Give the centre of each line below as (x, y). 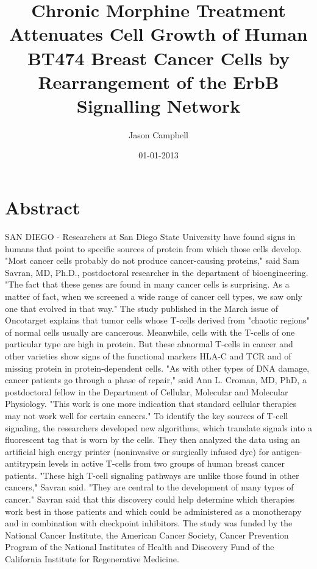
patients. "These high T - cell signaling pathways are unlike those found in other (152, 475)
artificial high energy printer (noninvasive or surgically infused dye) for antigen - (154, 451)
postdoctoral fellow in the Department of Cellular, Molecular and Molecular (147, 391)
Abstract (43, 207)
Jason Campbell (158, 134)
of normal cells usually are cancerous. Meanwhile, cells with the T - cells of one (150, 332)
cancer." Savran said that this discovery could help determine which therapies (150, 499)
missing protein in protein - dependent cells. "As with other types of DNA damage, (157, 368)
